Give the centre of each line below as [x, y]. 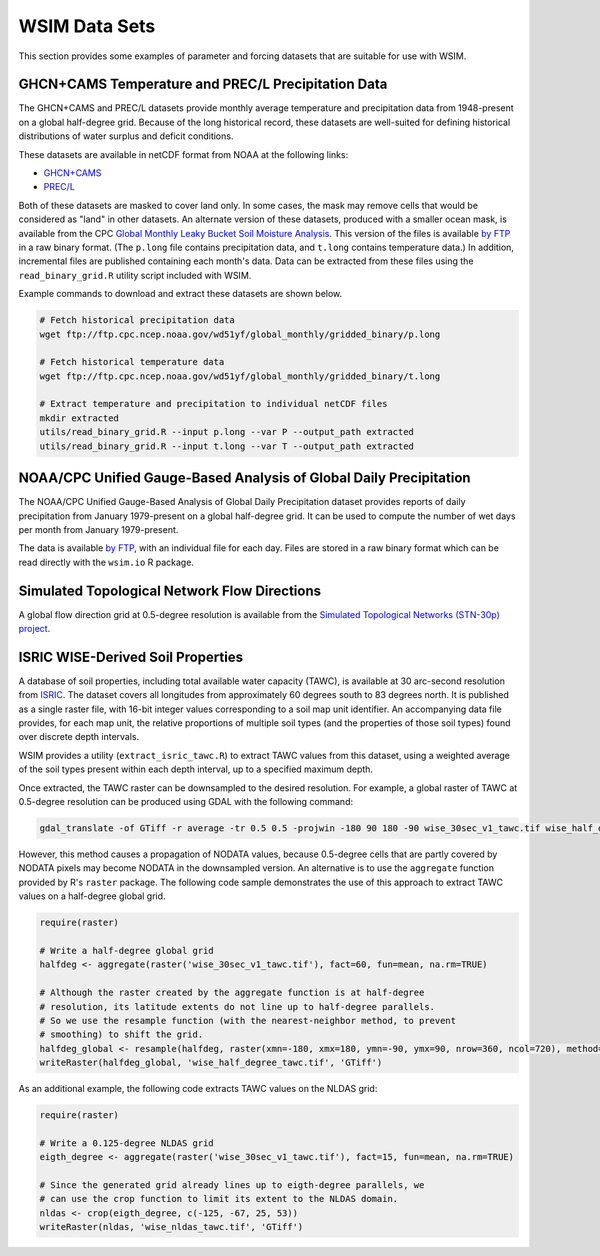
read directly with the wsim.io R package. [106, 562]
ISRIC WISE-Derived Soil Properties [131, 656]
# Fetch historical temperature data [132, 362]
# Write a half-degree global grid [126, 950]
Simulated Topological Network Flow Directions [170, 590]
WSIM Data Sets [87, 26]
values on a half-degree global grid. [92, 896]
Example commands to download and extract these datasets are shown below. [180, 294]
